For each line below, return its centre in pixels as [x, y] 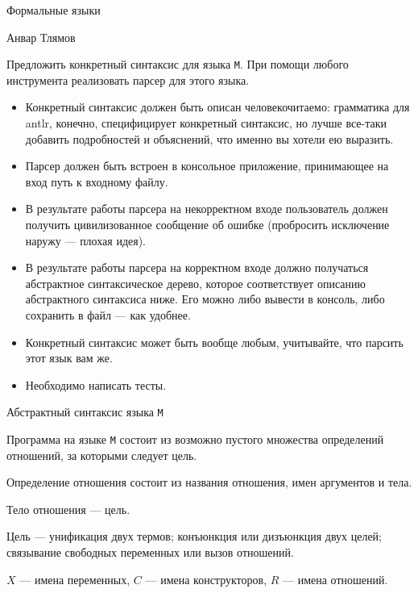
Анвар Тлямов [41, 37]
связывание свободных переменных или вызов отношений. [150, 552]
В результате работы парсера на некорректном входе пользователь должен [207, 209]
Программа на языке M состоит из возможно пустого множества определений [195, 439]
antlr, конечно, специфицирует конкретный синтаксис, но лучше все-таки [206, 123]
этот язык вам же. [69, 358]
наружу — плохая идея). [85, 240]
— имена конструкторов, [206, 579]
